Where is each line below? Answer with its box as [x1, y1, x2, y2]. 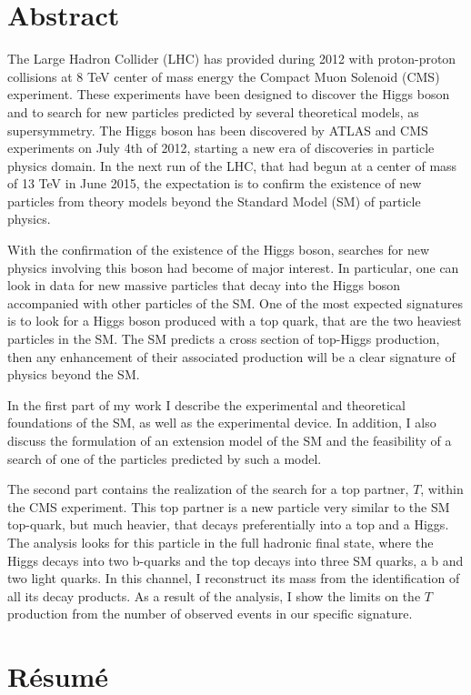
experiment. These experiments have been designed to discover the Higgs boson [7, 85, 450, 104]
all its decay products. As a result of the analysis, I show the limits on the [7, 586, 421, 605]
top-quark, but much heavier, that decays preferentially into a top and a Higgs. [7, 515, 449, 534]
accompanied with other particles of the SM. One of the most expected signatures [7, 293, 463, 312]
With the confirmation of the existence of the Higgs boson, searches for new [7, 240, 430, 259]
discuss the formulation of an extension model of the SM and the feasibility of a [7, 431, 452, 449]
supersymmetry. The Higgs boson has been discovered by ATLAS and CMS [7, 120, 428, 139]
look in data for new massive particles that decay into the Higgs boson [7, 276, 401, 295]
